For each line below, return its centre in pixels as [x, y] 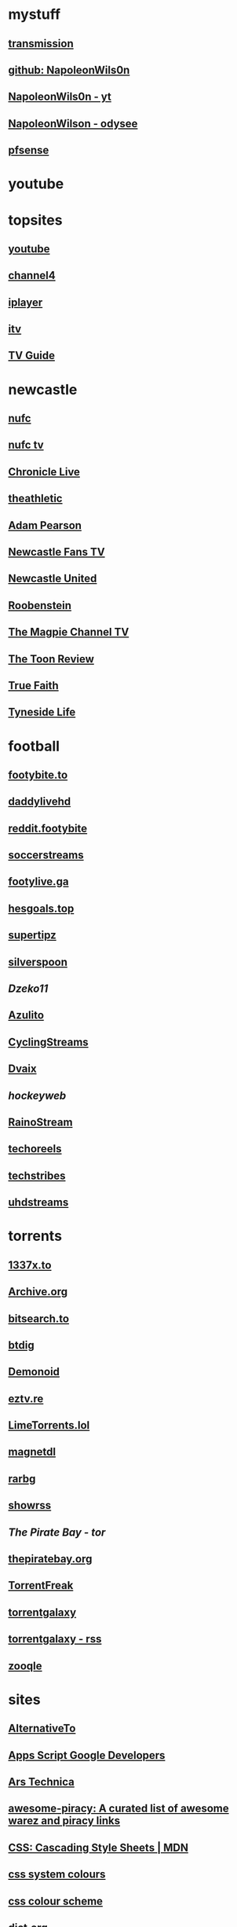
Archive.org [38, 1292]
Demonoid [34, 1372]
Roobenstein [40, 606]
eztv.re [26, 1398]
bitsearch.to [38, 1318]
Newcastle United [53, 579]
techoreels [35, 1149]
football [34, 746]
